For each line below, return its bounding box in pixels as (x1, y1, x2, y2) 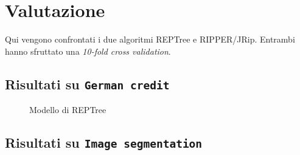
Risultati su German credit (5, 74, 170, 93)
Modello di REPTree (29, 103, 106, 116)
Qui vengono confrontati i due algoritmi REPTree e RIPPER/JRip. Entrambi (5, 33, 295, 46)
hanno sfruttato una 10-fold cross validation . (5, 44, 171, 57)
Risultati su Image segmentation (5, 133, 203, 152)
